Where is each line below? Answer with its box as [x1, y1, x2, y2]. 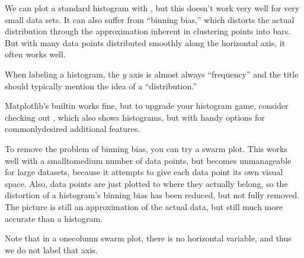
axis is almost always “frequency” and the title [129, 67, 299, 80]
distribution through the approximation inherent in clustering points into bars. [5, 25, 291, 37]
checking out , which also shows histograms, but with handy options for [5, 111, 265, 123]
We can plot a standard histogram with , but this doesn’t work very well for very [5, 2, 300, 14]
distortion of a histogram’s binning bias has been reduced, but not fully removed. [5, 189, 300, 201]
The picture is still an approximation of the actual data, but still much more [5, 200, 283, 212]
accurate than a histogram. [5, 212, 103, 224]
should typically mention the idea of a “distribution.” [5, 79, 197, 92]
